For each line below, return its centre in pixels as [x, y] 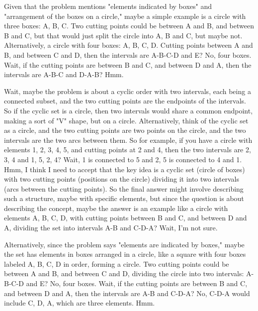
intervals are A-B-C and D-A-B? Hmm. [64, 74]
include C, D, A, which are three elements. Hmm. [80, 303]
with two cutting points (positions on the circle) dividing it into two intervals [122, 179]
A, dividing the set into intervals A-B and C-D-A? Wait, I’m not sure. [111, 228]
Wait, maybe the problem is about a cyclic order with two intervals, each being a [128, 91]
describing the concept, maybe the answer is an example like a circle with [116, 208]
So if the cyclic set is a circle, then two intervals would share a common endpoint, [129, 110]
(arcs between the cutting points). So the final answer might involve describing [124, 188]
